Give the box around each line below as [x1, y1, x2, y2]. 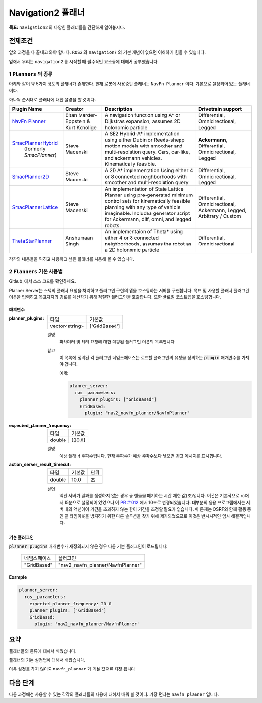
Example [9, 574, 27, 580]
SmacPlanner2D [12, 173, 49, 180]
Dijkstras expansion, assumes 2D [104, 118, 180, 125]
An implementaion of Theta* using [104, 229, 183, 235]
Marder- [78, 112, 97, 119]
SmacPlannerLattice [12, 204, 58, 211]
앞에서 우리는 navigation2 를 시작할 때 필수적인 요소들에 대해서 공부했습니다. [9, 58, 159, 64]
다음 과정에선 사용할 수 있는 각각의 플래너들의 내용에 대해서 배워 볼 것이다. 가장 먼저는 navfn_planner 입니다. [9, 691, 219, 697]
